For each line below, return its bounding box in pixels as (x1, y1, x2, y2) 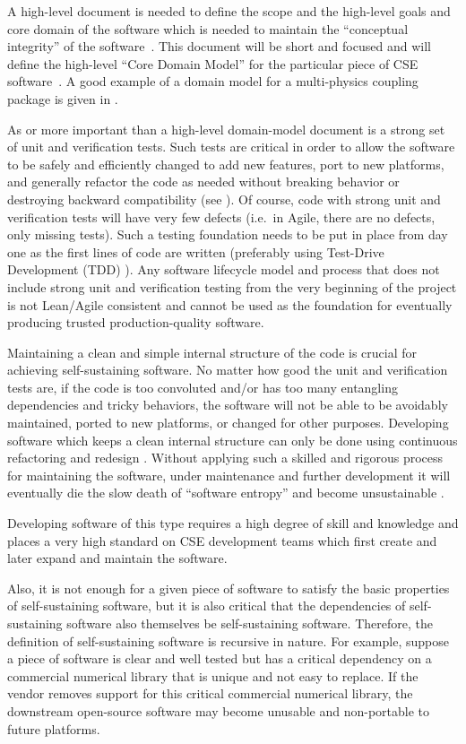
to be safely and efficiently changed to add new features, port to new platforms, (7, 154, 444, 173)
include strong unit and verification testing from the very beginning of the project (7, 277, 457, 296)
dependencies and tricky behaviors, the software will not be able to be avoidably (7, 395, 448, 414)
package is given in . (7, 89, 118, 108)
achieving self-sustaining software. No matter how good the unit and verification (7, 360, 448, 379)
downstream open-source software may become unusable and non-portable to (7, 701, 430, 720)
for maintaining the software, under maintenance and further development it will (7, 465, 451, 484)
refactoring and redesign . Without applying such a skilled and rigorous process (7, 448, 444, 467)
